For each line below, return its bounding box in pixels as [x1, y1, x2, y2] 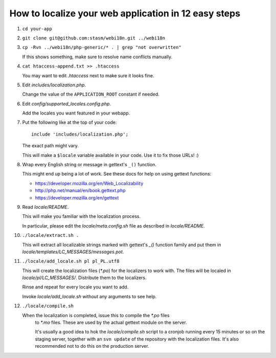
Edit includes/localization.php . [22, 82, 86, 88]
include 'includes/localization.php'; [31, 131, 129, 137]
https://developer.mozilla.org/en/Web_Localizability [35, 180, 144, 186]
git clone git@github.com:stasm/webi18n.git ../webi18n [22, 35, 166, 41]
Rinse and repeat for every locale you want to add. [22, 284, 129, 290]
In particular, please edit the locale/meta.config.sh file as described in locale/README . [22, 222, 205, 229]
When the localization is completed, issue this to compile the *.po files [22, 312, 170, 318]
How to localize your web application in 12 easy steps [9, 8, 240, 19]
